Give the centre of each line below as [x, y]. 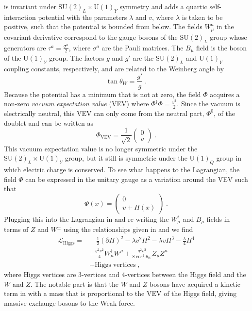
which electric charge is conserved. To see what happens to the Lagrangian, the [122, 169]
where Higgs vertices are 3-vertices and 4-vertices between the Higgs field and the [125, 274]
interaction [20, 17]
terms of [16, 229]
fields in [218, 219]
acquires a [225, 94]
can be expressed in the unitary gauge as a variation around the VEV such [137, 179]
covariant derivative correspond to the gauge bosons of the [91, 37]
